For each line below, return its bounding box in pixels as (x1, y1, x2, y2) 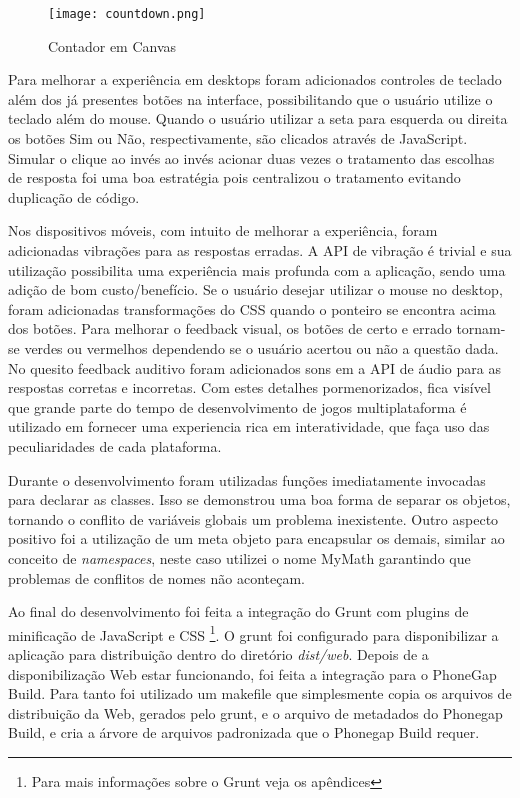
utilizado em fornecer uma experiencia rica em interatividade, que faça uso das (8, 416, 490, 437)
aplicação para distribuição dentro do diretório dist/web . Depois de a (8, 643, 429, 664)
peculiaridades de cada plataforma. (8, 435, 222, 456)
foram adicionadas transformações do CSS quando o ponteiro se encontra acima (8, 298, 496, 319)
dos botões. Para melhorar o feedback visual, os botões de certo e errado (8, 318, 452, 339)
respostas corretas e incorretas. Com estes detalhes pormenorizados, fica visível (8, 377, 491, 398)
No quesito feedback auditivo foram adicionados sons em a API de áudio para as (8, 357, 501, 378)
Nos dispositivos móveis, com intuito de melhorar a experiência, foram (8, 220, 438, 241)
